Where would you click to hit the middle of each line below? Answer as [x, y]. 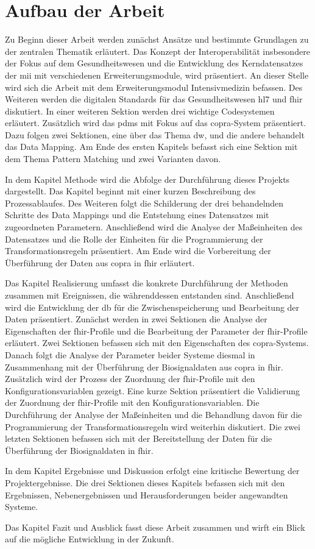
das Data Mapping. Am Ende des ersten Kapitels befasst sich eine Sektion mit [151, 147]
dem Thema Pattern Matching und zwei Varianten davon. [113, 159]
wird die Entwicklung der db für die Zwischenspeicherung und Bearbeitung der [152, 307]
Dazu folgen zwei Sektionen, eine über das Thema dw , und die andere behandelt [155, 134]
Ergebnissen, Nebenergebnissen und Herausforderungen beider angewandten [147, 494]
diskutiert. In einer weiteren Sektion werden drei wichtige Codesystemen [140, 111]
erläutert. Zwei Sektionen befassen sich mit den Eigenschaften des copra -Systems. [157, 343]
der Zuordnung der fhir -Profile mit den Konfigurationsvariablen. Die [132, 402]
